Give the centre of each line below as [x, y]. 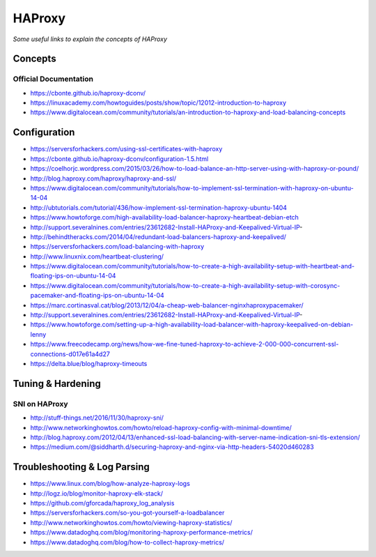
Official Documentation [53, 79]
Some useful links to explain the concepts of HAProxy [90, 39]
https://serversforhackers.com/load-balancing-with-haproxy [117, 247]
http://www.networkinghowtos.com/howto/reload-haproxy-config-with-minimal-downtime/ [161, 427]
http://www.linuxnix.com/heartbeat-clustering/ [97, 256]
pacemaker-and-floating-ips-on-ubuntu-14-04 [97, 296]
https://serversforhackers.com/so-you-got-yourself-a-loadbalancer [127, 513]
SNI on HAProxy [41, 404]
